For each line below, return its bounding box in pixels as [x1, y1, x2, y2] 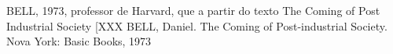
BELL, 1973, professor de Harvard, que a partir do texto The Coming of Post [6, 2, 380, 18]
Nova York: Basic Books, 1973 [6, 33, 152, 49]
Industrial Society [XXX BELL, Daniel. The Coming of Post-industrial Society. [6, 17, 387, 34]
